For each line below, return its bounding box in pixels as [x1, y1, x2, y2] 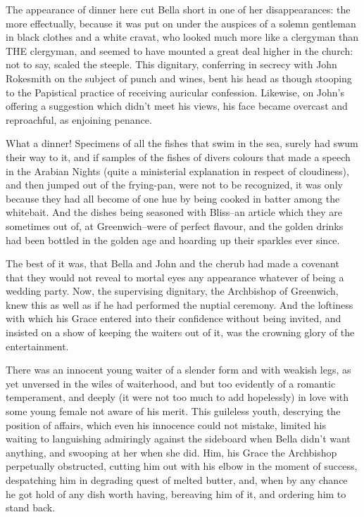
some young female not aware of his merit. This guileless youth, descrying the [6, 404, 341, 419]
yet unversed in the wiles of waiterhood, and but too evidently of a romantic [6, 376, 336, 390]
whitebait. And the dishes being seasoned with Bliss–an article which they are [6, 205, 342, 219]
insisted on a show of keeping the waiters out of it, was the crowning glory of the [6, 325, 355, 340]
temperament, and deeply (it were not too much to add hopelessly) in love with [6, 390, 349, 404]
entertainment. [6, 338, 69, 353]
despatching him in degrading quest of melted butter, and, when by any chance [6, 473, 348, 487]
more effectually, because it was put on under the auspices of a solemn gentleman [6, 15, 356, 30]
